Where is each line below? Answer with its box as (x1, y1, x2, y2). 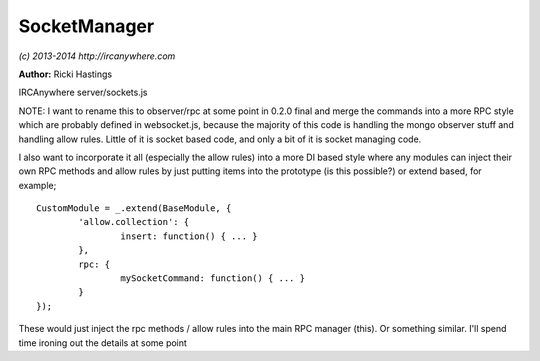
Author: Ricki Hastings (18, 68, 113, 80)
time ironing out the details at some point (18, 336, 187, 349)
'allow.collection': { (78, 216, 190, 228)
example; (18, 179, 57, 191)
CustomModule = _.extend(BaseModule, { (36, 203, 232, 214)
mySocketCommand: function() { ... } (120, 273, 305, 284)
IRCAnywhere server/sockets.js (18, 86, 148, 99)
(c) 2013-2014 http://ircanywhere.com (18, 50, 176, 62)
